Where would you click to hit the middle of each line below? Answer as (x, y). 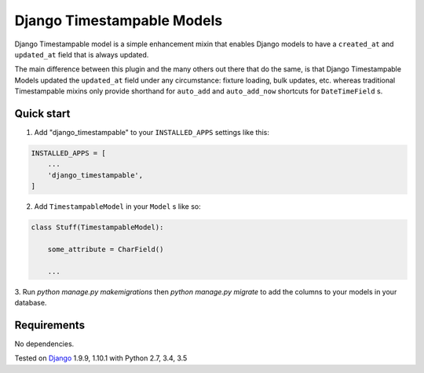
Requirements (50, 325)
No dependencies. (44, 344)
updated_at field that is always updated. (82, 54)
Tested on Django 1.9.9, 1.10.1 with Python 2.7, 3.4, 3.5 (101, 358)
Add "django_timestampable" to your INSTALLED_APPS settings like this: (152, 133)
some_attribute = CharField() (106, 249)
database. (31, 303)
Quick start (42, 113)
